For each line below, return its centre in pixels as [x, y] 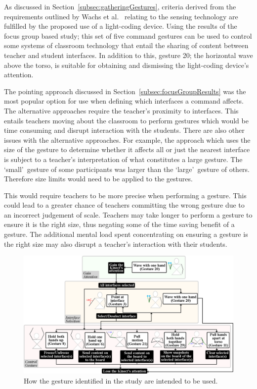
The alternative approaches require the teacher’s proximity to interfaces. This [121, 110]
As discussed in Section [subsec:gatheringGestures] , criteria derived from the [120, 6]
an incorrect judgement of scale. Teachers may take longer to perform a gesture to [128, 214]
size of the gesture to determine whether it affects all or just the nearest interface [127, 149]
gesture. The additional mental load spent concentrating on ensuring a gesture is [126, 234]
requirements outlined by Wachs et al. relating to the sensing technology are [121, 16]
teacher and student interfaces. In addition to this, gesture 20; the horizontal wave [128, 55]
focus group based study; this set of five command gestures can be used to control [128, 35]
